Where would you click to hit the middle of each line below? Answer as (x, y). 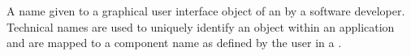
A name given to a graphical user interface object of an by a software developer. (206, 11)
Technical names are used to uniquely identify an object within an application (201, 26)
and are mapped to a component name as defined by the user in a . (174, 43)
